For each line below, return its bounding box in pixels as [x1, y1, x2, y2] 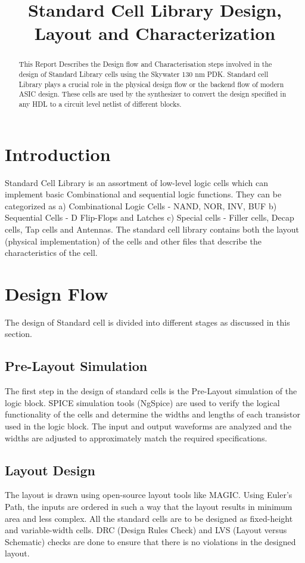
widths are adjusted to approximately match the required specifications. [5, 431, 267, 444]
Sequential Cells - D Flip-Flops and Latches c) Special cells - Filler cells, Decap [5, 211, 294, 224]
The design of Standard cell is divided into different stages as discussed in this [5, 315, 290, 328]
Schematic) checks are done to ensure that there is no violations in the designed [5, 535, 296, 547]
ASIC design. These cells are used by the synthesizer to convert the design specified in [18, 89, 287, 99]
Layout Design [5, 460, 95, 479]
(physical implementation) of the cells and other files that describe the [5, 234, 262, 247]
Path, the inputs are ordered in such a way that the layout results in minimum [5, 500, 292, 513]
